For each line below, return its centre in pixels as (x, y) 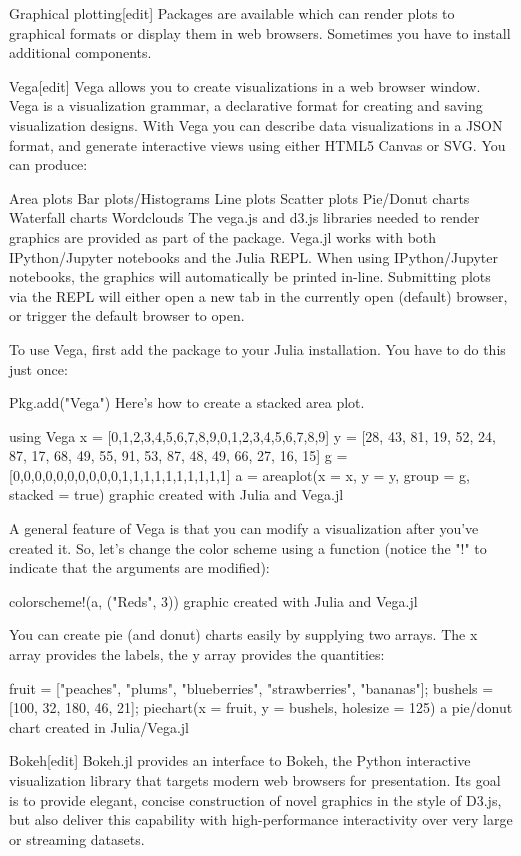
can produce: (48, 164)
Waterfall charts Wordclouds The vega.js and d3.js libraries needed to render (244, 217)
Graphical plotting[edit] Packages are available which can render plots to (232, 13)
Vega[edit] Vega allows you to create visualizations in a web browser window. (245, 85)
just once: (38, 368)
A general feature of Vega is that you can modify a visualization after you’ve (244, 528)
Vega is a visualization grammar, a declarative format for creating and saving (246, 105)
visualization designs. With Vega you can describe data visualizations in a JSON (256, 124)
